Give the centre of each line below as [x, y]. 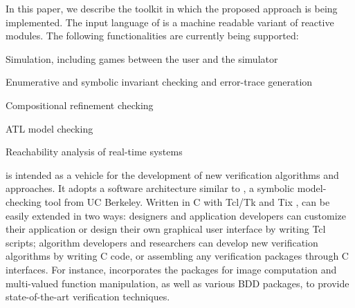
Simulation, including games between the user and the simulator [142, 58]
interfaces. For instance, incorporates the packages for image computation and [171, 269]
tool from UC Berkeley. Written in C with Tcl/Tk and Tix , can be [187, 201]
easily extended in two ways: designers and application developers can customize [176, 215]
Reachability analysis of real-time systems [94, 152]
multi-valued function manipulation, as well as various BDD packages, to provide [177, 283]
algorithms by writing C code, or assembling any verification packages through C [177, 256]
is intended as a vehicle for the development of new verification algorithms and [172, 174]
